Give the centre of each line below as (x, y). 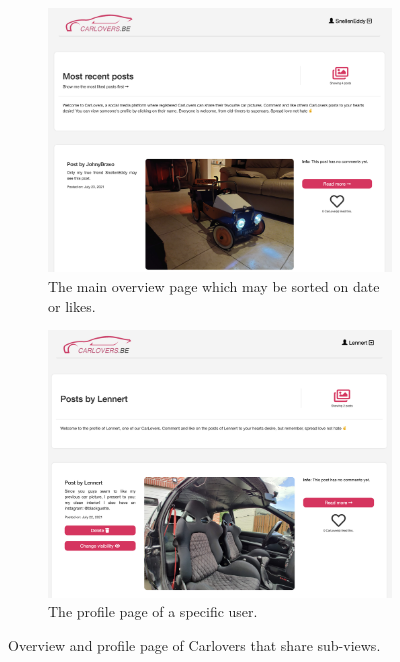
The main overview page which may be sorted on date (214, 285)
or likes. (72, 305)
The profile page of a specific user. (153, 611)
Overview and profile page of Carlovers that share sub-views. (194, 645)
